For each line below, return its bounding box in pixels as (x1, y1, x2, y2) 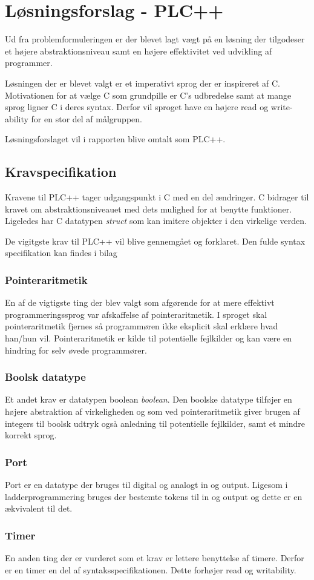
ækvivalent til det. (5, 502, 73, 515)
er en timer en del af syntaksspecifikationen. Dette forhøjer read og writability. (5, 563, 296, 576)
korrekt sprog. (5, 429, 57, 441)
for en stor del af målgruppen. (31, 112, 142, 125)
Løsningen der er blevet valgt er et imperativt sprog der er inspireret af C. (5, 76, 280, 89)
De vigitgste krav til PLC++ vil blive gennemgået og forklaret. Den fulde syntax (5, 234, 306, 247)
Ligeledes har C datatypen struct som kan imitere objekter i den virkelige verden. (5, 214, 307, 227)
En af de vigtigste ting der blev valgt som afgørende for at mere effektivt (5, 296, 275, 309)
